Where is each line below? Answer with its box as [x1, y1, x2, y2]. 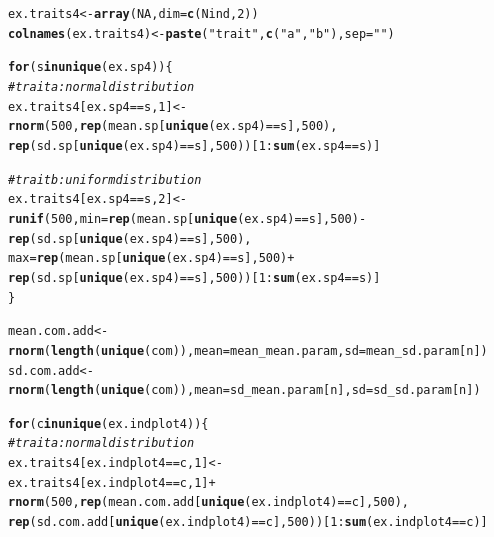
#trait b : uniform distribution [8, 172, 202, 187]
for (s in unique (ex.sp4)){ [8, 60, 173, 75]
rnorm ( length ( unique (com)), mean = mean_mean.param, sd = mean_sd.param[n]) [8, 343, 488, 358]
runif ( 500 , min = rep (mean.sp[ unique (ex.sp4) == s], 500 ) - [8, 211, 367, 226]
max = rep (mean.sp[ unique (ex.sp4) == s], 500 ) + [8, 251, 295, 266]
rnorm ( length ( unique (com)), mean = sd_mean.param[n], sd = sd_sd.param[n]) [8, 383, 481, 398]
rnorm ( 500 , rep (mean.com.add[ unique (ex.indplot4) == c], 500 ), [8, 495, 409, 510]
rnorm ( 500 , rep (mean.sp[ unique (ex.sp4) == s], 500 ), [8, 119, 338, 134]
